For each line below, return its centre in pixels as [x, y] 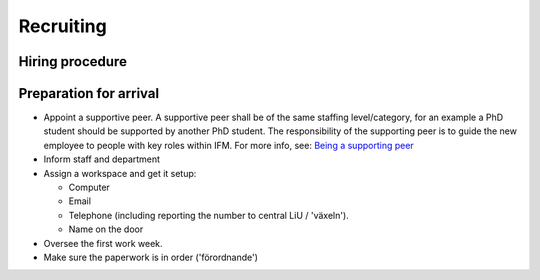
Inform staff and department [101, 159]
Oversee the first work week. [103, 243]
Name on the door [106, 229]
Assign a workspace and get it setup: [120, 173]
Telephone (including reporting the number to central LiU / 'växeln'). [208, 215]
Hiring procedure [72, 61]
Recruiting [62, 26]
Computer [89, 187]
